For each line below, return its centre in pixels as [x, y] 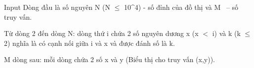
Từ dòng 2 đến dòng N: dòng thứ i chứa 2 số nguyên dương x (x [101, 33]
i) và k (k [226, 33]
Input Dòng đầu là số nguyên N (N [57, 7]
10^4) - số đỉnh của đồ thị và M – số [181, 7]
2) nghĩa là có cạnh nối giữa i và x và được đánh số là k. [89, 43]
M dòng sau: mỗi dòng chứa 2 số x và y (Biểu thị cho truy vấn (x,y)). [109, 59]
